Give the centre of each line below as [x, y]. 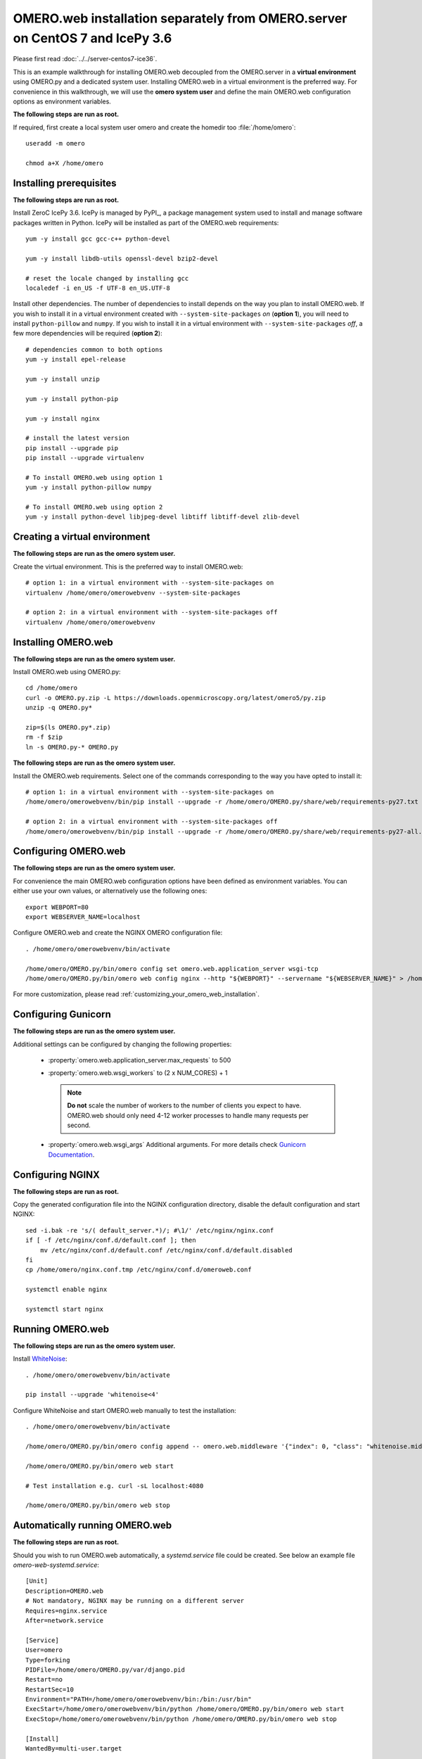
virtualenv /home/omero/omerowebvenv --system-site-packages [133, 592]
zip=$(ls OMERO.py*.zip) [68, 727]
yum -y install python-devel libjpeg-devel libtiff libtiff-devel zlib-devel [163, 517]
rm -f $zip [44, 737]
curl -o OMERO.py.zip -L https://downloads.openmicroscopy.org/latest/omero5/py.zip [176, 698]
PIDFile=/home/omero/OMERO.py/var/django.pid [105, 1670]
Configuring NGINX [56, 1175]
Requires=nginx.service [66, 1611]
